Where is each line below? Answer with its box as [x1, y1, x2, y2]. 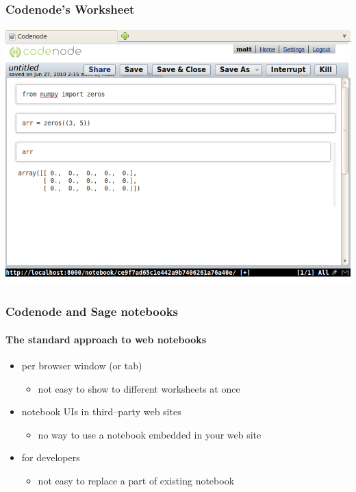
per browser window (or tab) [21, 358, 142, 373]
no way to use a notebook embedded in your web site [38, 427, 262, 441]
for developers [21, 450, 80, 465]
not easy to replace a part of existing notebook [38, 473, 235, 488]
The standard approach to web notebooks [5, 332, 207, 346]
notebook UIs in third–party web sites [21, 404, 181, 419]
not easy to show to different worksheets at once [38, 381, 240, 395]
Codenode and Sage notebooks [5, 303, 179, 320]
